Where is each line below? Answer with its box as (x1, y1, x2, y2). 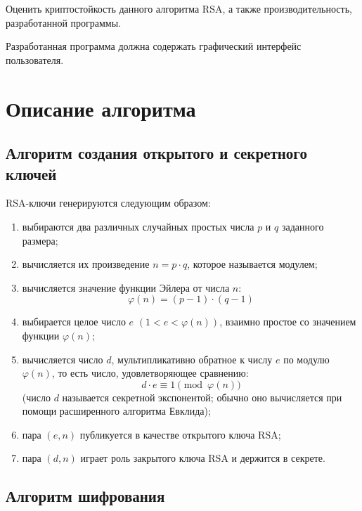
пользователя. (6, 52, 64, 67)
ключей (6, 162, 57, 184)
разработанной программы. (6, 15, 122, 30)
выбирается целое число (22, 314, 126, 329)
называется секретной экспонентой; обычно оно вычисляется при (62, 389, 342, 404)
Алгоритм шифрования (6, 485, 165, 507)
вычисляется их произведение (22, 257, 150, 271)
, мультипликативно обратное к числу (111, 351, 273, 366)
